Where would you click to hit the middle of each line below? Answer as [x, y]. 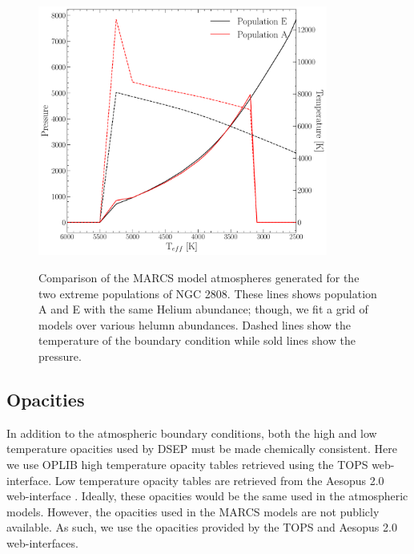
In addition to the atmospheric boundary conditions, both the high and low [192, 433]
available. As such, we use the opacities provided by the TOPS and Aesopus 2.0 [202, 527]
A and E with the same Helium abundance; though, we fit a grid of [203, 309]
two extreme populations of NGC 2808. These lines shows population [208, 293]
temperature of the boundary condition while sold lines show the [197, 340]
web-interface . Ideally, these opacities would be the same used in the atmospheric [207, 496]
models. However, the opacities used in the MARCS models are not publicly [193, 511]
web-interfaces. [42, 542]
